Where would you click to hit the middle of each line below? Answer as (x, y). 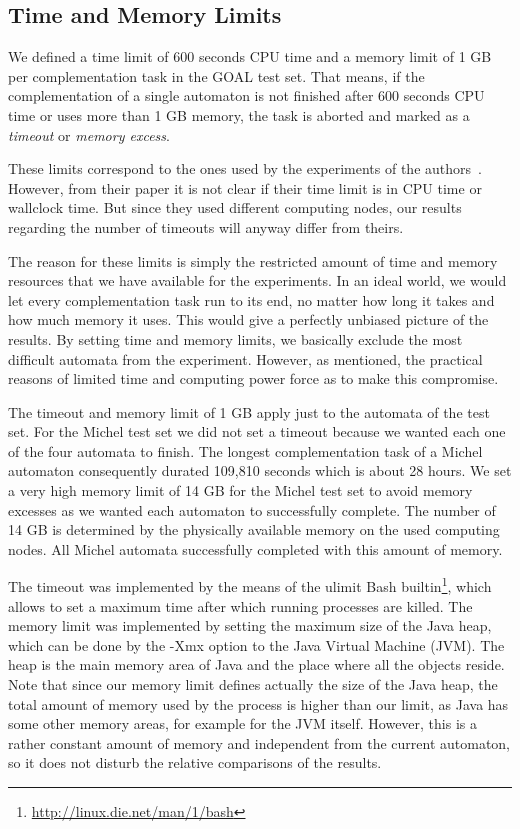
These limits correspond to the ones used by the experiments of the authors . (245, 168)
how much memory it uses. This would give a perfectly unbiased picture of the (248, 319)
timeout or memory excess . (89, 134)
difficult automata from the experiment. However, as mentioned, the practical (245, 358)
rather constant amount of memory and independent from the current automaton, (259, 742)
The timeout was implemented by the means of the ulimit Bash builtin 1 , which (250, 585)
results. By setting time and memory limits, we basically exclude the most (235, 338)
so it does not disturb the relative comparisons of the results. (195, 762)
